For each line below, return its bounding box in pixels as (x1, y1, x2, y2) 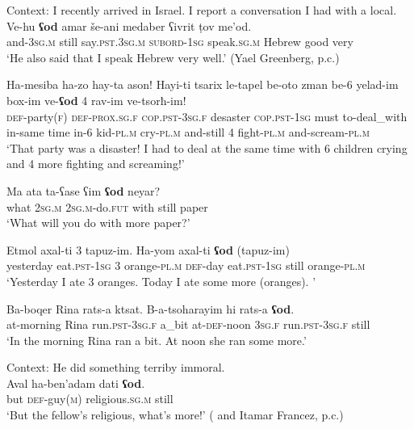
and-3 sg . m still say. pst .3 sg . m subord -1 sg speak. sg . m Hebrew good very (6, 33, 353, 50)
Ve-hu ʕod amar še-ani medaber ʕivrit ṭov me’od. (6, 17, 252, 34)
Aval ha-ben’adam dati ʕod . (6, 374, 145, 391)
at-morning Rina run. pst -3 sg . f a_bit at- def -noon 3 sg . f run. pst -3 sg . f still (6, 316, 370, 333)
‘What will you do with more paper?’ (6, 214, 190, 231)
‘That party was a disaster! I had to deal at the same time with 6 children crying (6, 139, 408, 156)
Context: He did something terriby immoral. (6, 359, 225, 376)
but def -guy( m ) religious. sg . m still (6, 390, 174, 407)
